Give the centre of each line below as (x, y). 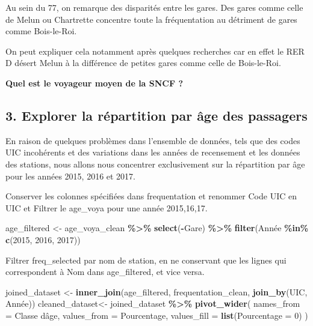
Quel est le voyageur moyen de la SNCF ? (95, 83)
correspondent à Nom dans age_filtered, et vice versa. (105, 272)
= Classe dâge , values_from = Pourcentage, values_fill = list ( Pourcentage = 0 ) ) (157, 315)
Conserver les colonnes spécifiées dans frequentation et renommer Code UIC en (151, 196)
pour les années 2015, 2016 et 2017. (71, 176)
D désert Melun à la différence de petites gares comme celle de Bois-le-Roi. (143, 63)
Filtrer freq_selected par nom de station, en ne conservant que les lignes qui (146, 260)
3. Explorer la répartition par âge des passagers (156, 115)
